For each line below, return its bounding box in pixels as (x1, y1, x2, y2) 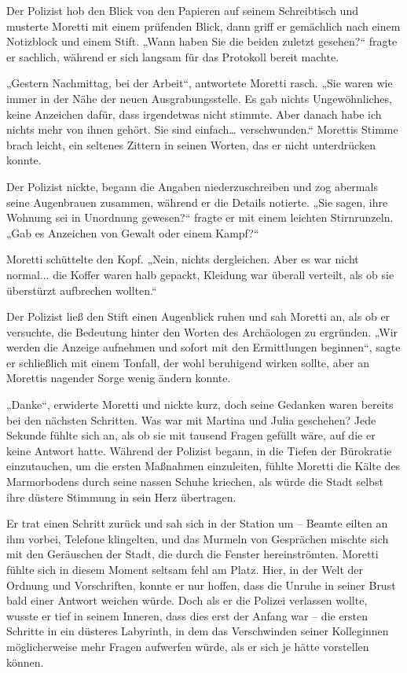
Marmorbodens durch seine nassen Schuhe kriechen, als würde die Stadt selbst (6, 473, 383, 490)
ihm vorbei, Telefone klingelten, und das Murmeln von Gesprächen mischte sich (6, 530, 389, 546)
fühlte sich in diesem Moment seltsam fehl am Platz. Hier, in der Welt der (6, 561, 364, 577)
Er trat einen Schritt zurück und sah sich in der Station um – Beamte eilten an (6, 515, 388, 531)
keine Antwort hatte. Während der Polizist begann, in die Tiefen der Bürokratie (6, 442, 392, 458)
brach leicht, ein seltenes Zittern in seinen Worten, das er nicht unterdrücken (6, 136, 376, 153)
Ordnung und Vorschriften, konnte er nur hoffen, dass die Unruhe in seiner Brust (6, 576, 396, 593)
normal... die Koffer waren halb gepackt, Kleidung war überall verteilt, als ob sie (6, 266, 394, 282)
